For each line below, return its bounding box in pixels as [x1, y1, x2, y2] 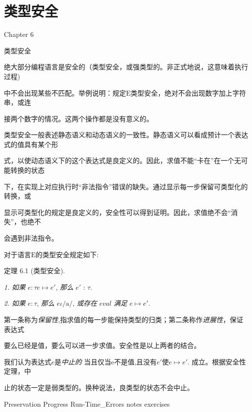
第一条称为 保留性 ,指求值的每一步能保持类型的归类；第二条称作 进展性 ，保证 [4, 314, 243, 324]
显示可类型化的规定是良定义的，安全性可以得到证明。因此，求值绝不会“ [4, 207, 231, 217]
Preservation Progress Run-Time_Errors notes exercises [4, 398, 170, 409]
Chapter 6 [4, 29, 34, 39]
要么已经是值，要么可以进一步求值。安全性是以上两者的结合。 [4, 340, 201, 350]
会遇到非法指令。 [4, 233, 58, 243]
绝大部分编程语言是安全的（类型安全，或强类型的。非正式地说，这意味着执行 [4, 62, 248, 72]
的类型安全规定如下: [35, 249, 99, 259]
